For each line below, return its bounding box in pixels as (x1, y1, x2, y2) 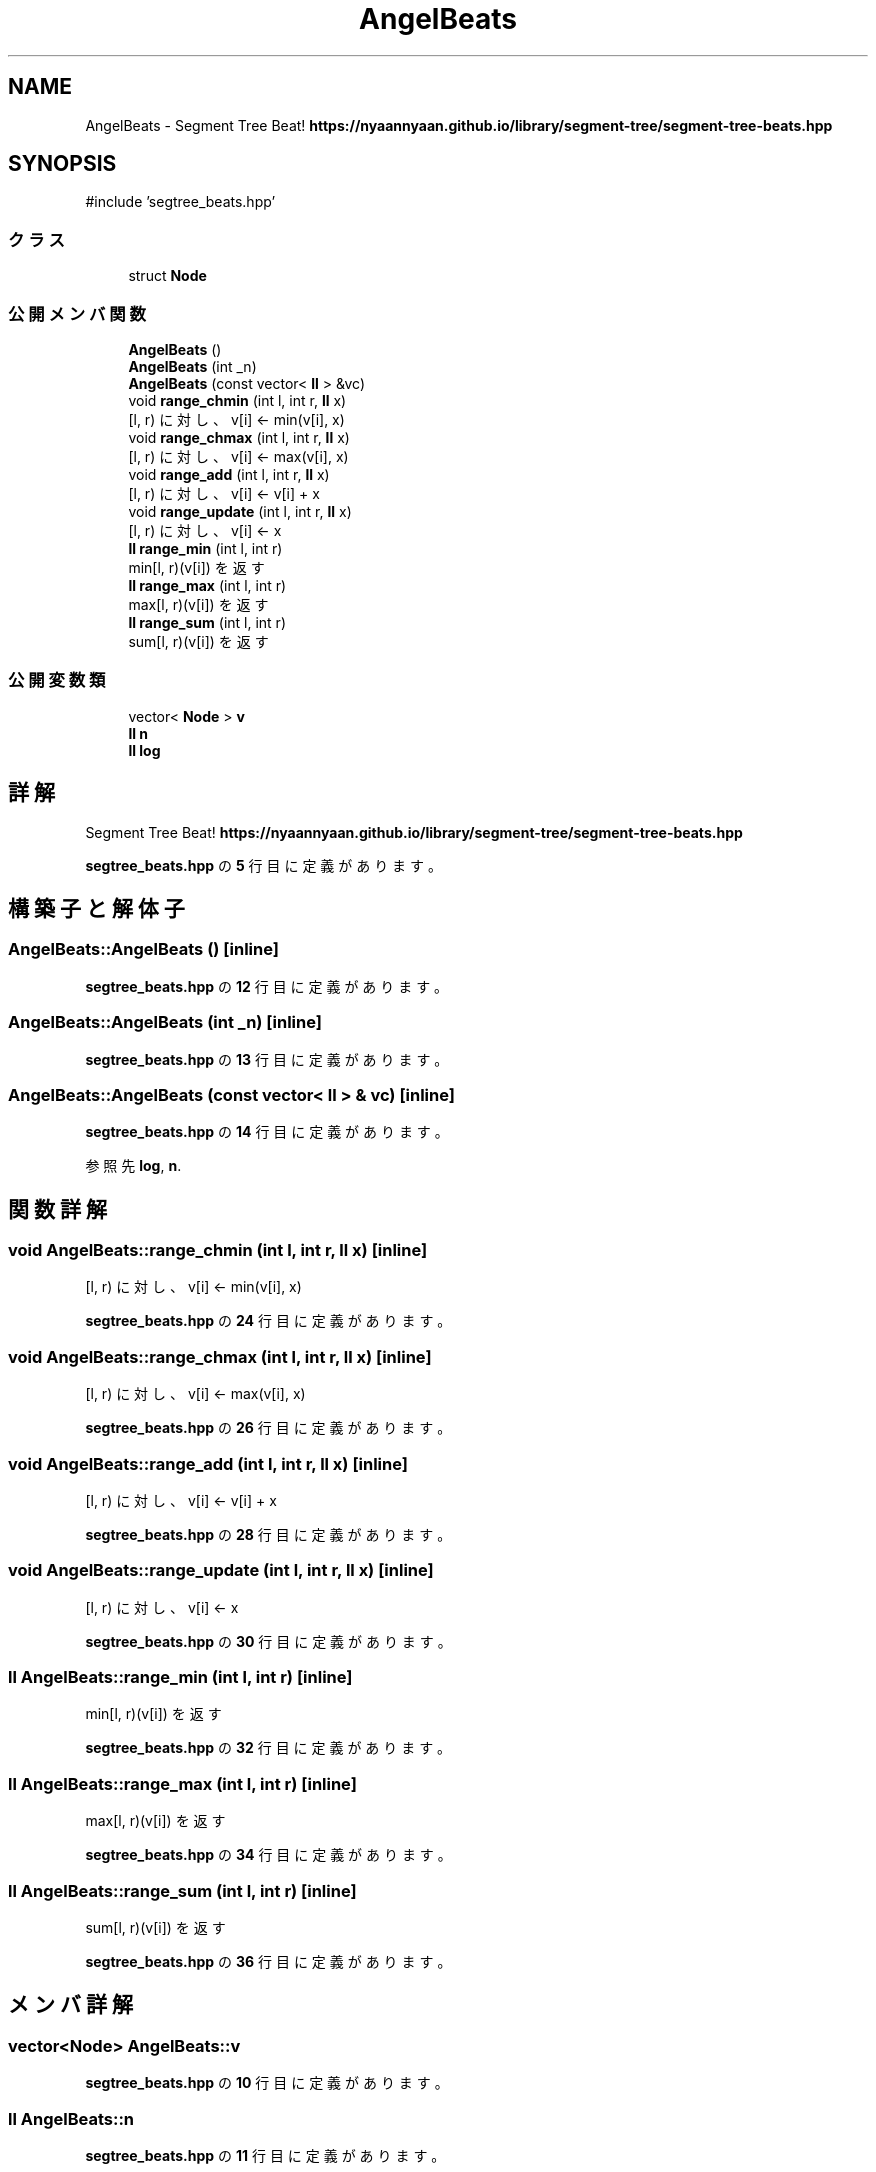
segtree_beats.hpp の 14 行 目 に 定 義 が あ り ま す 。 (85, 1123, 449, 1141)
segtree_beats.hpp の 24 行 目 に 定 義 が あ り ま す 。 (85, 1312, 452, 1330)
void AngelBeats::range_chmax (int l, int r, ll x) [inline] (8, 1346, 432, 1367)
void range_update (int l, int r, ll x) (128, 502, 352, 520)
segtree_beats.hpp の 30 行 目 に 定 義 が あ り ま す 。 (85, 1632, 452, 1650)
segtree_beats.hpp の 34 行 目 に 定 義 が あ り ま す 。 (85, 1846, 452, 1864)
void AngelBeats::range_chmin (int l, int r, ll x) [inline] (8, 1240, 428, 1261)
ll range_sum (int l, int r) (128, 613, 286, 631)
